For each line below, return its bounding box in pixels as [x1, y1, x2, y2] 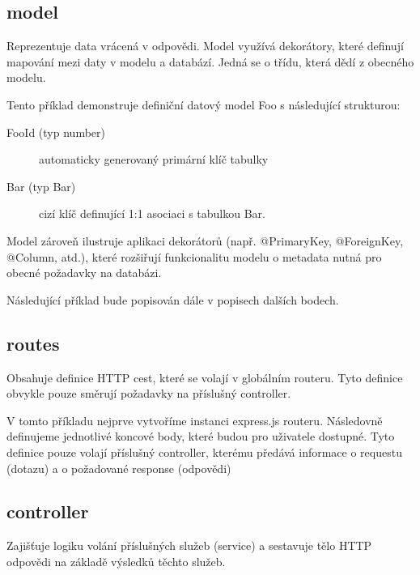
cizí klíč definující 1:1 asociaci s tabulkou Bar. [39, 205, 265, 222]
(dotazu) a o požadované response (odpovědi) [6, 459, 231, 476]
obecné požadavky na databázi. [6, 264, 162, 281]
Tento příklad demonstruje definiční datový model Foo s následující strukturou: [6, 96, 401, 113]
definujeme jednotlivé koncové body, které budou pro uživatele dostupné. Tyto [6, 428, 395, 445]
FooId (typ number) [6, 123, 105, 140]
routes [6, 330, 60, 356]
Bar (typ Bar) [6, 177, 76, 194]
